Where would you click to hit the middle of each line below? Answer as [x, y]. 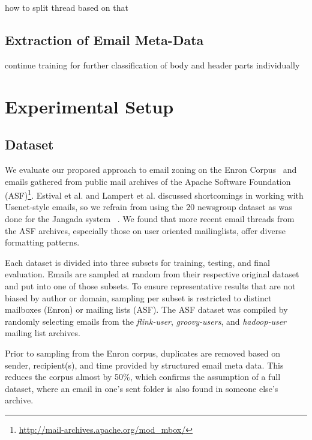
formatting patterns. [42, 242]
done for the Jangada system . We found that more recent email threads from [150, 218]
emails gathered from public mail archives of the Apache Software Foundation [148, 181]
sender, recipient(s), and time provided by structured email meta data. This [144, 365]
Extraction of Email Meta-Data [104, 39]
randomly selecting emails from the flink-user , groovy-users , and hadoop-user [146, 321]
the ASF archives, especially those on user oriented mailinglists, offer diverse [145, 230]
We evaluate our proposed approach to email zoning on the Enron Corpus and [151, 169]
